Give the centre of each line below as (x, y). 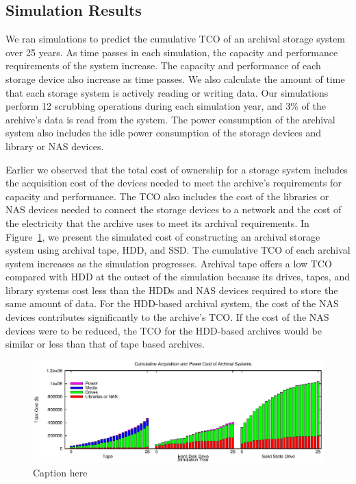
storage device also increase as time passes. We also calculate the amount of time (175, 78)
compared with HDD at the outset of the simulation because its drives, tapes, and (178, 277)
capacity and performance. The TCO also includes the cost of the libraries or (167, 196)
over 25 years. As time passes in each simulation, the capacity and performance (172, 52)
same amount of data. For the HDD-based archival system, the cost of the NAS (172, 303)
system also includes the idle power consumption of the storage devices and (164, 133)
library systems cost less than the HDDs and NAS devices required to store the (172, 290)
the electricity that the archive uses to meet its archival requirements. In (157, 222)
